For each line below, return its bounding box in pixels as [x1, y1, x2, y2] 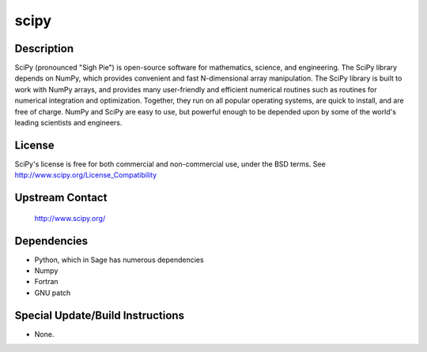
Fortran [34, 277, 59, 286]
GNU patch [34, 288, 71, 298]
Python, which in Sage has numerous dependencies [34, 255, 205, 264]
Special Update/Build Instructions [14, 309, 185, 322]
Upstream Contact [14, 191, 108, 204]
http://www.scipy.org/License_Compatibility [14, 170, 157, 180]
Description [14, 42, 74, 55]
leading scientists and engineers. [14, 118, 123, 128]
